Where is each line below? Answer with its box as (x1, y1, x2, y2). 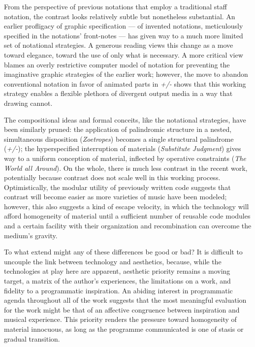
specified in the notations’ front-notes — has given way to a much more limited (4, 30, 243, 40)
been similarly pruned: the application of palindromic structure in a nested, (4, 124, 232, 134)
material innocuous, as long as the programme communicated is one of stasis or (4, 324, 244, 334)
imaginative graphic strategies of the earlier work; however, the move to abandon (4, 69, 248, 79)
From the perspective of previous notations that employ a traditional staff (4, 1, 227, 11)
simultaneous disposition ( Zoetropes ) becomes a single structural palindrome (4, 133, 234, 144)
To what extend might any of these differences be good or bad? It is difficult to (4, 247, 243, 257)
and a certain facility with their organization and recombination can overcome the (4, 221, 252, 231)
